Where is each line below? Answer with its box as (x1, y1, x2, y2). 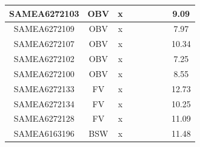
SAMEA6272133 (13, 82, 75, 95)
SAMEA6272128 (13, 112, 75, 125)
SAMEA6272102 (13, 52, 75, 65)
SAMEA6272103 (9, 7, 79, 19)
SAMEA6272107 (13, 37, 75, 50)
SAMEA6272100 (13, 67, 75, 80)
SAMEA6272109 (13, 22, 75, 35)
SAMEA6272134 (13, 97, 75, 110)
